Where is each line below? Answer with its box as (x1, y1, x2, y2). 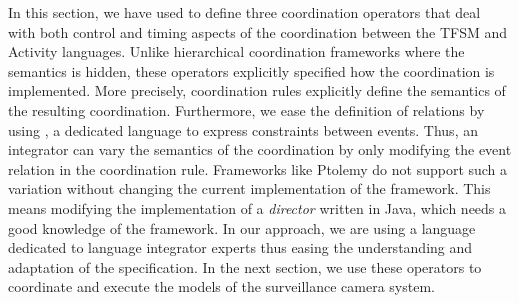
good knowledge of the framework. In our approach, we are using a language (8, 217, 476, 238)
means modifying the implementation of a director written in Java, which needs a (8, 197, 507, 218)
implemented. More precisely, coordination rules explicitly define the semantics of (8, 80, 506, 101)
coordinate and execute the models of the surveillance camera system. (8, 276, 435, 297)
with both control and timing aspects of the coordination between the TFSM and (8, 21, 508, 42)
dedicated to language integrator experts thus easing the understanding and (8, 237, 473, 258)
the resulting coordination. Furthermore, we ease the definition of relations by (8, 99, 485, 120)
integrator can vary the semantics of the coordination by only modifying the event (8, 139, 512, 160)
